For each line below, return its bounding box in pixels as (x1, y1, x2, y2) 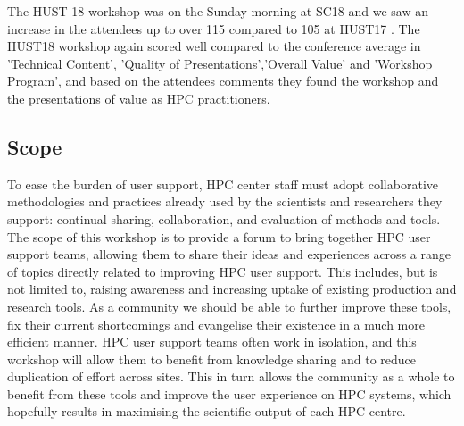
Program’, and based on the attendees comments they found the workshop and (7, 71, 439, 90)
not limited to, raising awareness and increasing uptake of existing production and (7, 280, 457, 298)
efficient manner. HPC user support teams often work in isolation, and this (7, 332, 417, 351)
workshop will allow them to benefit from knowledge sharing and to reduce (7, 349, 417, 368)
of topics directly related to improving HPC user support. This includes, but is (7, 262, 438, 280)
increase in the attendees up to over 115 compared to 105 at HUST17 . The (7, 19, 420, 38)
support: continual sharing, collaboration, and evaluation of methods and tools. (7, 209, 441, 228)
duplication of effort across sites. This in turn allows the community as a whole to (7, 367, 455, 386)
